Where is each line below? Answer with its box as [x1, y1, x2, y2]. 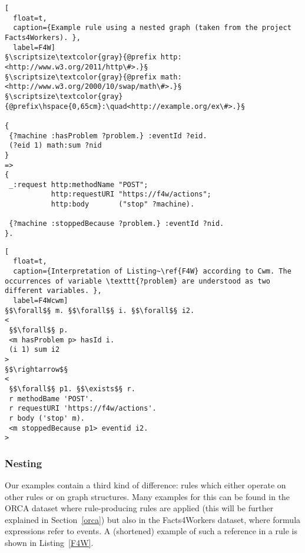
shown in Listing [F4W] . [5, 537, 94, 549]
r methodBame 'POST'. [9, 394, 94, 403]
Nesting [5, 455, 42, 470]
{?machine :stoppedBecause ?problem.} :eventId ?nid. [9, 219, 224, 228]
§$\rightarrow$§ [5, 365, 68, 374]
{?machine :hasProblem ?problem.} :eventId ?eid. [9, 131, 207, 140]
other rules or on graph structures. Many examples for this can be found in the [5, 490, 290, 502]
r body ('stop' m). [9, 414, 85, 422]
